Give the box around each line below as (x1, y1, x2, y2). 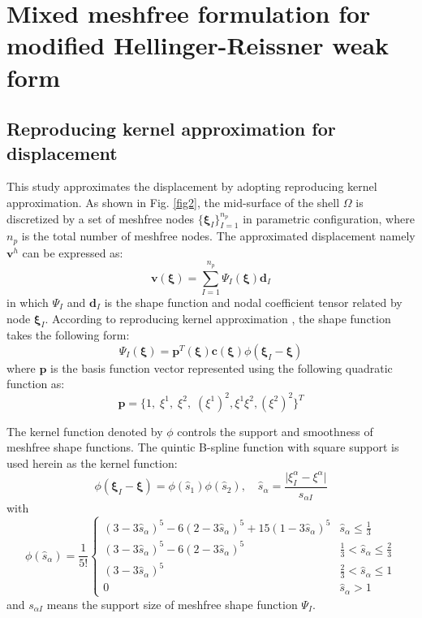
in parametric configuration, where (243, 210, 415, 227)
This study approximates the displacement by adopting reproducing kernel (6, 178, 377, 195)
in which (6, 293, 49, 310)
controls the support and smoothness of (177, 422, 373, 439)
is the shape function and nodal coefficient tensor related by (104, 293, 403, 310)
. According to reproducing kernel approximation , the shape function (45, 309, 391, 326)
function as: (6, 375, 65, 392)
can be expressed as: (22, 244, 123, 261)
